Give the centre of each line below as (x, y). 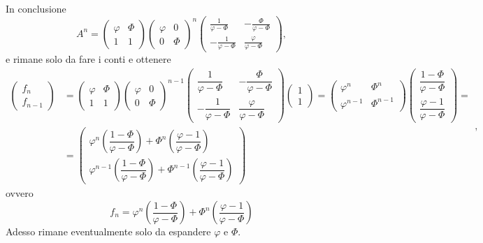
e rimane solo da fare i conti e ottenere (88, 59)
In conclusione (36, 8)
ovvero (20, 193)
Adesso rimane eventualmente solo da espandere (108, 231)
